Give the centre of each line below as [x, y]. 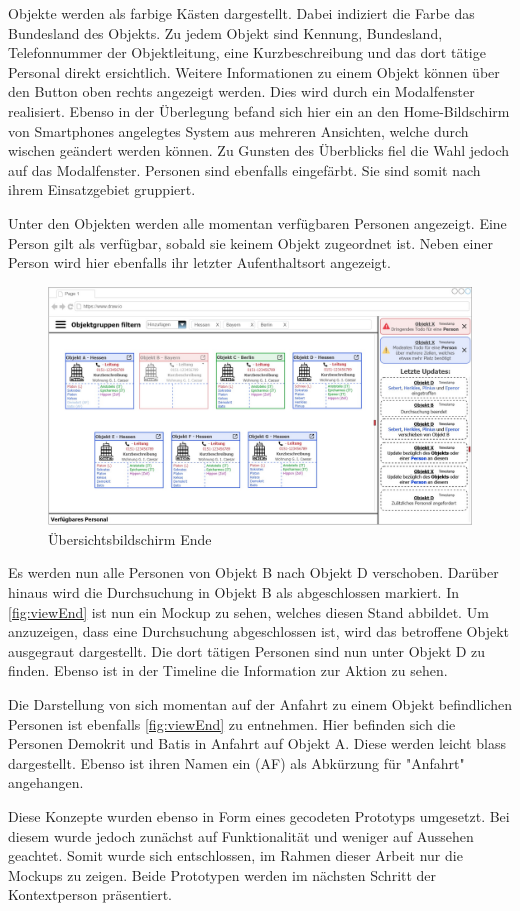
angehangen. [46, 782]
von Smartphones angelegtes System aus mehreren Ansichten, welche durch [238, 130]
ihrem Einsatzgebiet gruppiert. [102, 189]
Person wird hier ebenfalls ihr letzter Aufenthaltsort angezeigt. [199, 262]
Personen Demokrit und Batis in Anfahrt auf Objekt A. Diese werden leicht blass [257, 743]
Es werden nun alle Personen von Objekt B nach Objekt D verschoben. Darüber [253, 572]
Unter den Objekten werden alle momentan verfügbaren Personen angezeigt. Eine [257, 222]
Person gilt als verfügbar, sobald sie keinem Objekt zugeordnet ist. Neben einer [250, 242]
